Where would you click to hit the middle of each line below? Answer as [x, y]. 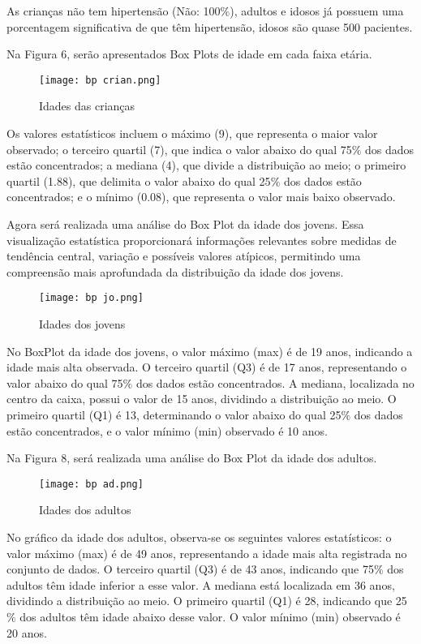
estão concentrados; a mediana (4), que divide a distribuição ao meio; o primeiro [206, 165]
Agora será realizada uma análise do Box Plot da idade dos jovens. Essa [185, 224]
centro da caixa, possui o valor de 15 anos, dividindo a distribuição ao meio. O [202, 399]
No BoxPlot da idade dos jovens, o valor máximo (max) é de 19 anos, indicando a [210, 351]
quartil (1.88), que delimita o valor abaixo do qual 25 [139, 180]
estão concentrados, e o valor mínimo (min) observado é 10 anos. [167, 430]
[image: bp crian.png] [100, 80]
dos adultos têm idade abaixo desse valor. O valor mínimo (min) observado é [210, 616]
